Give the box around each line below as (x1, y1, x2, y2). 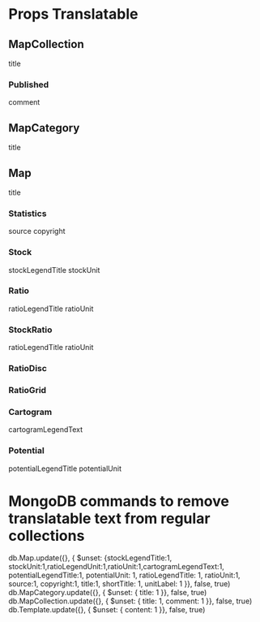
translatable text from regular (8, 509, 211, 528)
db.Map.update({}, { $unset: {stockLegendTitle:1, (8, 553, 173, 563)
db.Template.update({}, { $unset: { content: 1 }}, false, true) (8, 605, 206, 615)
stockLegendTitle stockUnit (8, 265, 100, 274)
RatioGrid (8, 384, 47, 395)
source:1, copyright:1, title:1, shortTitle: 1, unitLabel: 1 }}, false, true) (8, 579, 231, 589)
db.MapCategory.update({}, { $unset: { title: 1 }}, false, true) (8, 588, 207, 598)
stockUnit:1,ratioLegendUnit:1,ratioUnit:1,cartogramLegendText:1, (8, 562, 224, 572)
